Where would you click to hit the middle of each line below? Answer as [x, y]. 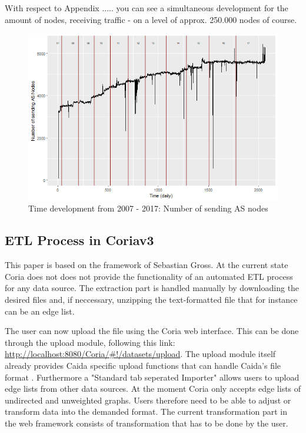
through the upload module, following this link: [90, 342]
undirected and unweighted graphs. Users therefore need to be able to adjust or [148, 400]
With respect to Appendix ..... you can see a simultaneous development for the [147, 8]
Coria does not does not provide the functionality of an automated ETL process [149, 276]
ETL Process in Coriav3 [79, 240]
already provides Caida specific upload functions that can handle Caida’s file [143, 365]
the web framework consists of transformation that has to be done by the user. [147, 423]
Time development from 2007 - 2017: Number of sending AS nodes [148, 208]
